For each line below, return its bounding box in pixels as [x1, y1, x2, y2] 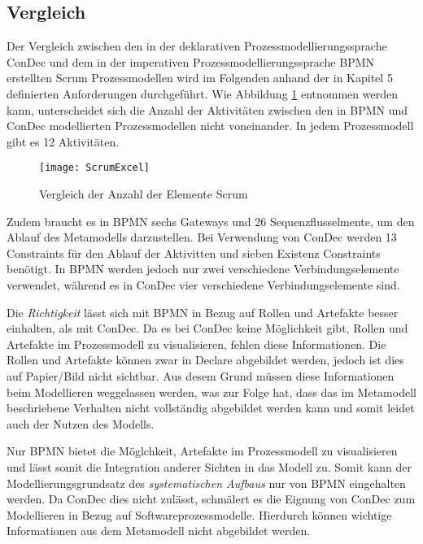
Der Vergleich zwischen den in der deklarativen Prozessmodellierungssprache [7, 37, 387, 54]
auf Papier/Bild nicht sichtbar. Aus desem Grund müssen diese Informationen [7, 367, 395, 384]
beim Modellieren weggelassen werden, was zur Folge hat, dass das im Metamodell [7, 383, 416, 400]
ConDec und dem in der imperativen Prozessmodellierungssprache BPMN [7, 53, 375, 70]
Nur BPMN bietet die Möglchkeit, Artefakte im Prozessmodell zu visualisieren [7, 442, 398, 459]
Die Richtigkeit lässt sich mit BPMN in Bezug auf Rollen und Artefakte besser [7, 303, 399, 320]
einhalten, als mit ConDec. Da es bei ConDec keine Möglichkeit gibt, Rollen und [7, 320, 408, 337]
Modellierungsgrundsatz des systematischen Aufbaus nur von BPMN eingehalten [7, 474, 406, 491]
